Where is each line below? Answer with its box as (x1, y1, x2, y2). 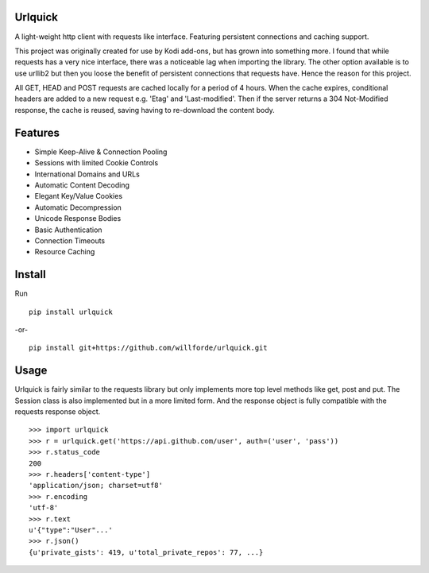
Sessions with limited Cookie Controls (34, 158, 159, 168)
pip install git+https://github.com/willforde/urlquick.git (29, 343, 268, 353)
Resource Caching (34, 247, 95, 257)
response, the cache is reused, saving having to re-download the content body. (14, 105, 276, 114)
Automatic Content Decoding (34, 180, 130, 190)
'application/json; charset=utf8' (29, 481, 163, 490)
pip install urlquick (29, 307, 113, 316)
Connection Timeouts (34, 235, 106, 246)
